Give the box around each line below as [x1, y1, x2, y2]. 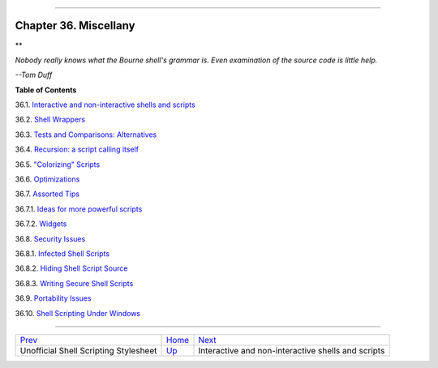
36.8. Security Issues [15, 233, 86, 243]
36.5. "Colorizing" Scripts [15, 159, 101, 169]
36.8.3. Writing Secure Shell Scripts [15, 278, 134, 288]
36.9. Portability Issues [15, 293, 92, 303]
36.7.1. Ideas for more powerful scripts [15, 203, 143, 214]
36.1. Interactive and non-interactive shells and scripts [15, 100, 196, 109]
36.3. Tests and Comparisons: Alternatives [15, 130, 157, 139]
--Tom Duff [15, 70, 53, 80]
